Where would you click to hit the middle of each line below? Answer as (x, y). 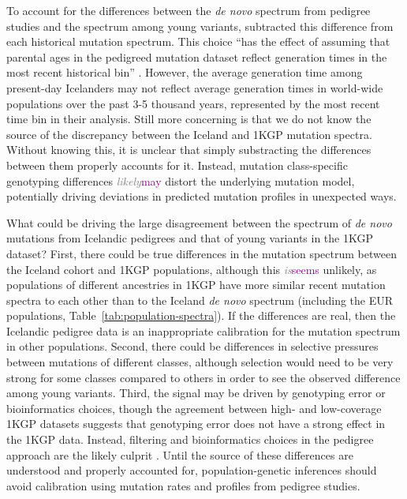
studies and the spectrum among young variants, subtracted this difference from (200, 26)
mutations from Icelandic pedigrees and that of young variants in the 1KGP (190, 238)
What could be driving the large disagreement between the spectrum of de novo (199, 222)
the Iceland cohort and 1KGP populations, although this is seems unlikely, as (192, 269)
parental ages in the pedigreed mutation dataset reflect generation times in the (197, 56)
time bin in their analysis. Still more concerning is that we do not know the (189, 119)
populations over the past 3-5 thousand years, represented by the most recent (193, 103)
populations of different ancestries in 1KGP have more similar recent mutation (196, 285)
